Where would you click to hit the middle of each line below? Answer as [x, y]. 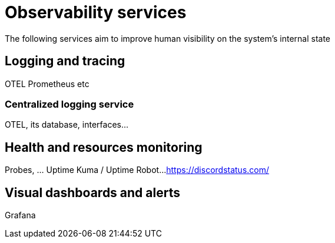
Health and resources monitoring [104, 147]
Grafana [20, 215]
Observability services [96, 12]
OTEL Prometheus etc [47, 84]
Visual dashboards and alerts [92, 192]
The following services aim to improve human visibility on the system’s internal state [168, 38]
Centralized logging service [69, 104]
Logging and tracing [65, 61]
